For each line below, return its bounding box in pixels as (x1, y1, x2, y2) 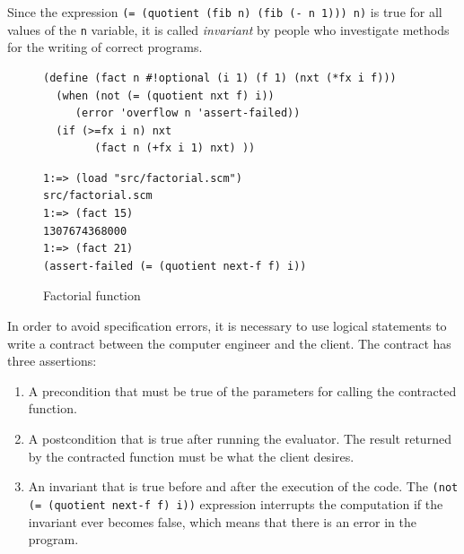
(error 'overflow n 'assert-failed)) (74, 107, 301, 120)
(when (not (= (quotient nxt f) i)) (56, 89, 275, 102)
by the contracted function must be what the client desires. (28, 446, 355, 465)
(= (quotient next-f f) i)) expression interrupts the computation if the (28, 494, 443, 513)
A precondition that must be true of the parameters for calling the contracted (28, 381, 457, 400)
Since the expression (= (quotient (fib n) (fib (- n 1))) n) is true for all (7, 3, 442, 21)
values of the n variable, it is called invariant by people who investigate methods (7, 20, 450, 39)
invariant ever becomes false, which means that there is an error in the (28, 512, 416, 531)
